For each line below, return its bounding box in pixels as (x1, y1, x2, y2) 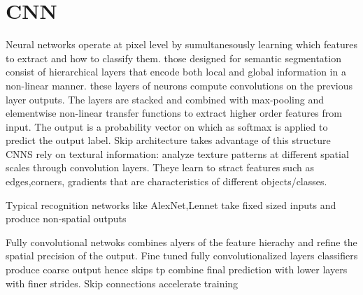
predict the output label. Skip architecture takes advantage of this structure (6, 133, 331, 147)
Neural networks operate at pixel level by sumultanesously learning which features (6, 37, 358, 52)
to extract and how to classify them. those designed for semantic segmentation (6, 50, 341, 65)
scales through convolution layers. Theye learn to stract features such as (6, 160, 314, 175)
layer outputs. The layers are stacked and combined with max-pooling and (6, 92, 324, 106)
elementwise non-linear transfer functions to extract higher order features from (6, 106, 342, 120)
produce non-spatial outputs (6, 211, 127, 226)
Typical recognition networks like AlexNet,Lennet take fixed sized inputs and (6, 197, 336, 212)
